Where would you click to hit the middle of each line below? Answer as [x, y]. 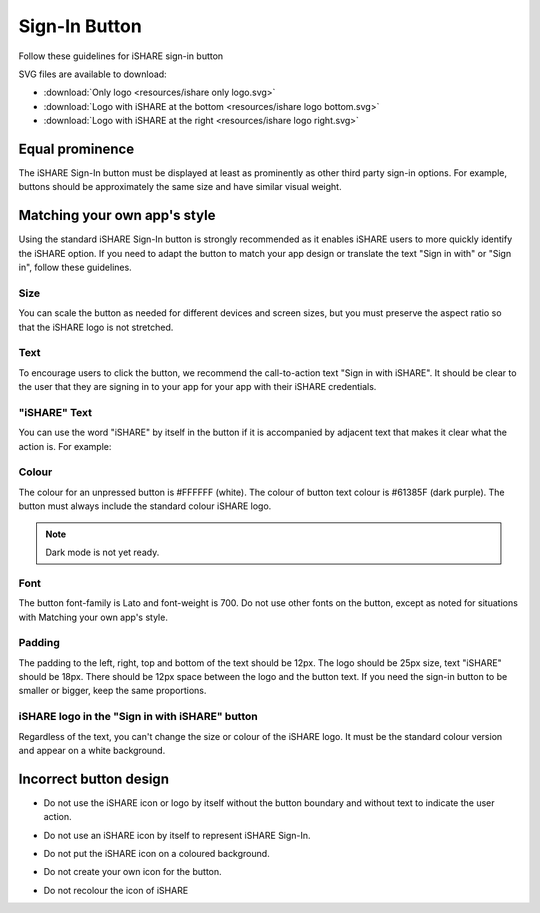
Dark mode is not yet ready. [102, 552]
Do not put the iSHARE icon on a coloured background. [156, 854]
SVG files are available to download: [92, 74]
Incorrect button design [94, 778]
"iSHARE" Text [55, 412]
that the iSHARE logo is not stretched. [96, 327]
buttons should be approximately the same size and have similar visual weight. [180, 187]
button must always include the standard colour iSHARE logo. [145, 506]
